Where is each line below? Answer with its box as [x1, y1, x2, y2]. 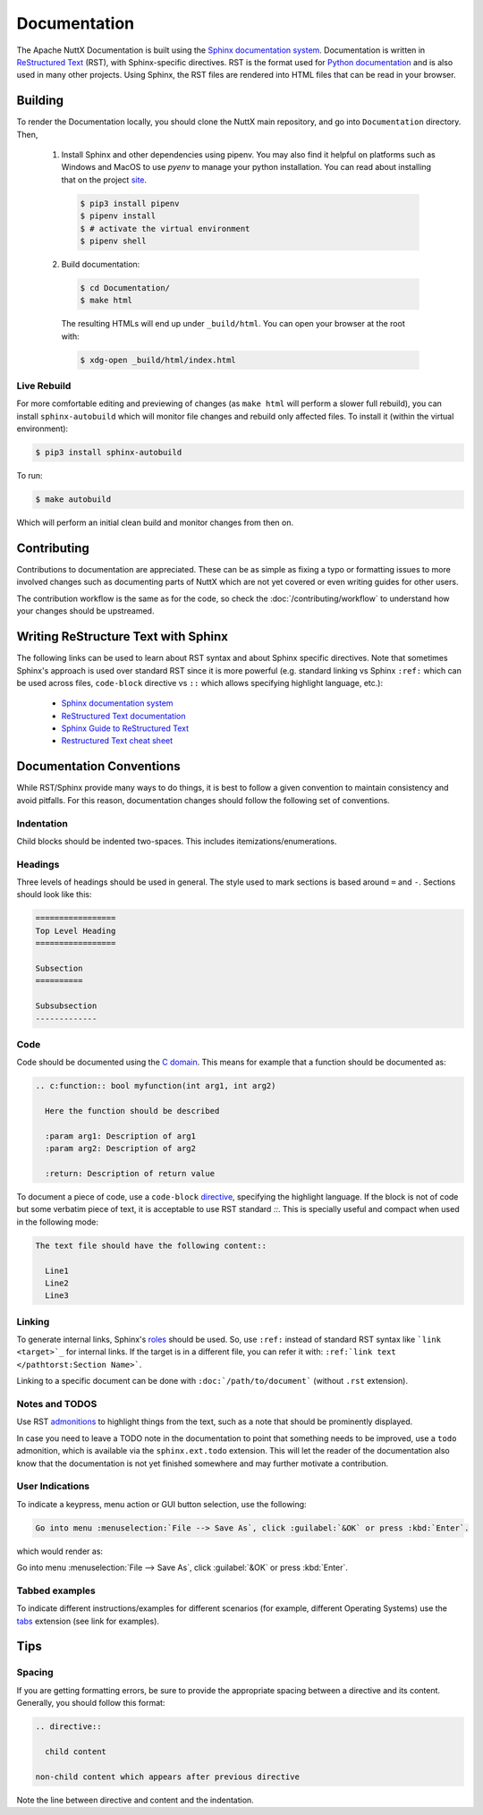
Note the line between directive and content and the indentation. [16, 1794, 254, 1805]
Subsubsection [35, 1001, 97, 1011]
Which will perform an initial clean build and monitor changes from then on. [16, 517, 294, 528]
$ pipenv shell [80, 235, 147, 246]
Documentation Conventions [16, 759, 181, 774]
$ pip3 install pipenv [80, 198, 180, 208]
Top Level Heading [35, 926, 116, 936]
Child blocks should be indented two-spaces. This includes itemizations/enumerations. [16, 835, 337, 846]
